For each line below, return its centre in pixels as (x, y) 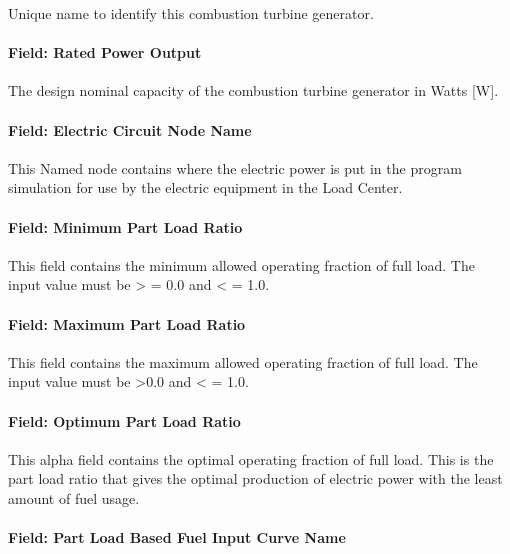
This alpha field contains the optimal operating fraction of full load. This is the (251, 458)
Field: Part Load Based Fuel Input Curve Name (177, 537)
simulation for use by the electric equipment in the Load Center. (205, 187)
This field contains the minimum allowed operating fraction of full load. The (241, 264)
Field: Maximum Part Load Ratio (127, 323)
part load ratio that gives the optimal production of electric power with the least (255, 478)
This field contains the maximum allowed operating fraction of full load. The (243, 361)
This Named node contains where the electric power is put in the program (235, 167)
